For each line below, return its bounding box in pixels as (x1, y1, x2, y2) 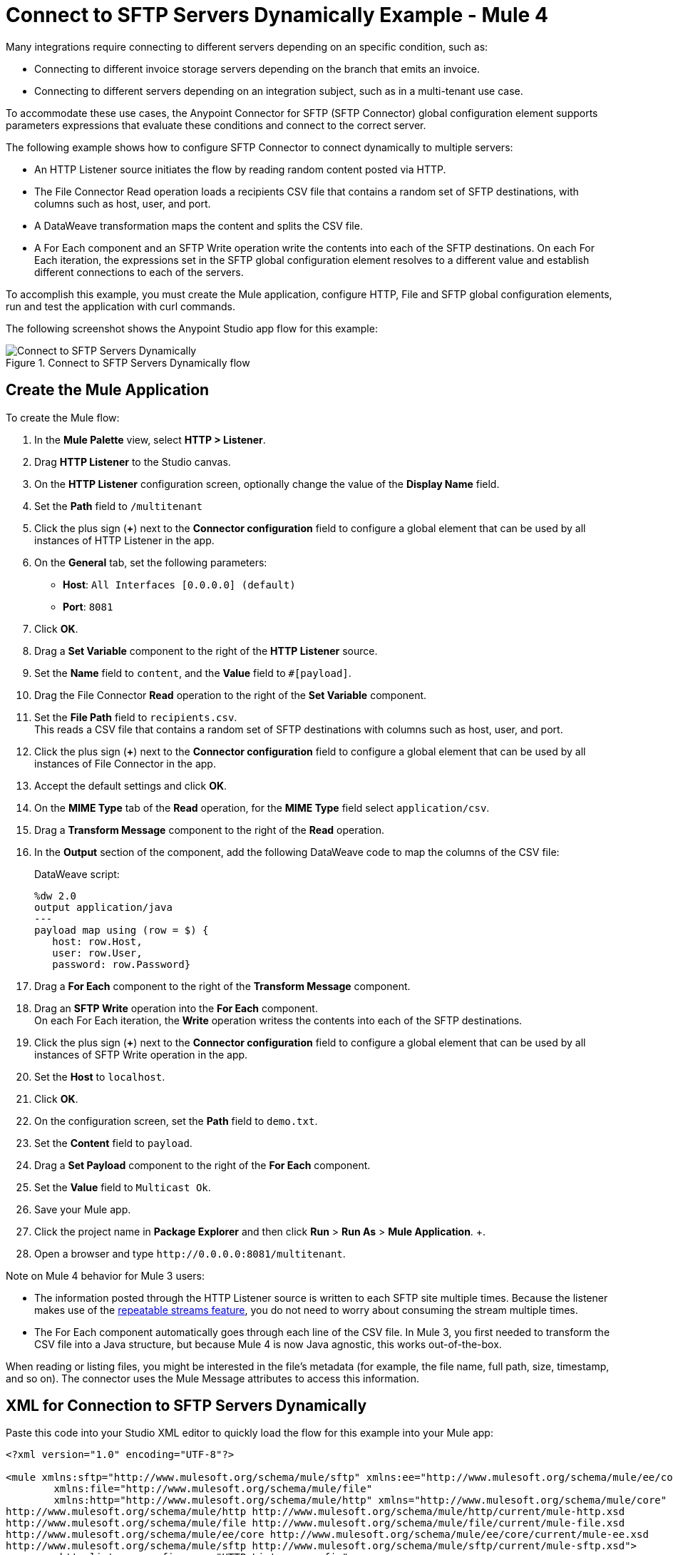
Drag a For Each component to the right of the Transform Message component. (34, 979, 411, 992)
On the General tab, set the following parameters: (34, 556, 267, 569)
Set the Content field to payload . (34, 1136, 192, 1149)
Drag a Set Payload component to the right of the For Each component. (34, 1158, 371, 1171)
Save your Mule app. (34, 1203, 131, 1215)
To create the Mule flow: (6, 411, 120, 424)
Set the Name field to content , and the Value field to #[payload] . (34, 666, 351, 679)
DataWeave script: (34, 867, 120, 880)
